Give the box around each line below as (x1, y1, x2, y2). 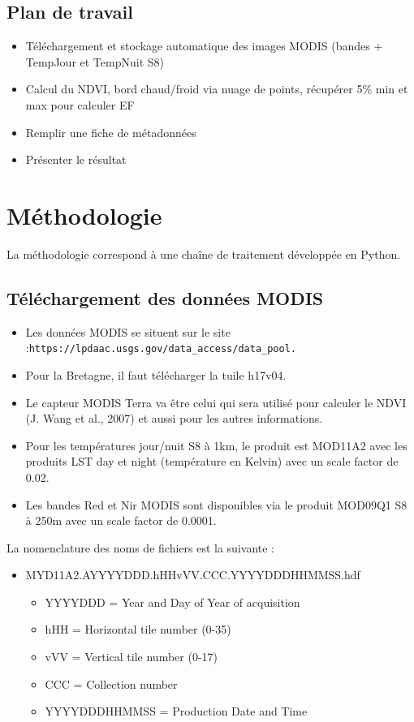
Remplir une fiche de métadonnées (25, 123, 196, 140)
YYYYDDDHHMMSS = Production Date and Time (45, 703, 308, 720)
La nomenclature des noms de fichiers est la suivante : (6, 539, 274, 556)
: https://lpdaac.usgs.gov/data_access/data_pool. (25, 339, 297, 356)
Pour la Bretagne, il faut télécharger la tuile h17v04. (25, 366, 287, 383)
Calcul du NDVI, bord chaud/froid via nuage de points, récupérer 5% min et (25, 80, 408, 97)
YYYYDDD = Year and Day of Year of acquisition (45, 593, 300, 610)
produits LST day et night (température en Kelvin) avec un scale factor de (25, 453, 399, 470)
